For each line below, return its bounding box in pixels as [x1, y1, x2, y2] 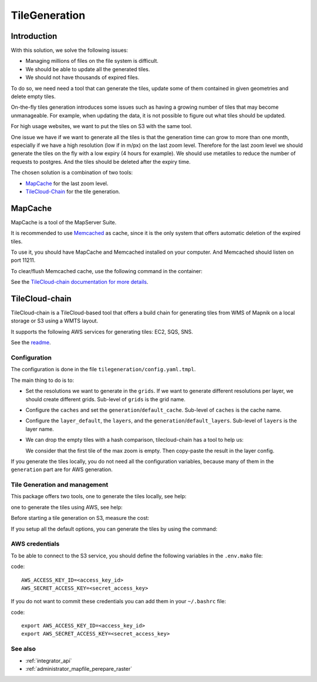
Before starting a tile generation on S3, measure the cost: [11, 515, 150, 522]
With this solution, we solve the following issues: [11, 47, 129, 54]
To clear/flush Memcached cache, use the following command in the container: [11, 267, 203, 274]
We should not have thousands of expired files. [25, 74, 140, 81]
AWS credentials [11, 540, 60, 548]
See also [11, 645, 36, 653]
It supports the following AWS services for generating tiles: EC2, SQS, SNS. [11, 328, 193, 335]
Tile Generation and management [11, 481, 109, 489]
